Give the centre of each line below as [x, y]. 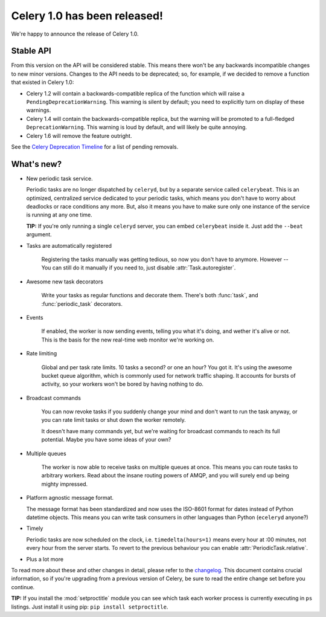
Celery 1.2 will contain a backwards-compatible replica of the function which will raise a [135, 93]
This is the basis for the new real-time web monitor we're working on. [128, 340]
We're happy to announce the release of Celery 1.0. [75, 34]
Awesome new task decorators [65, 282]
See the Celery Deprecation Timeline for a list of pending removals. [95, 147]
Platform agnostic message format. [70, 498]
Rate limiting [42, 354]
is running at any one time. [59, 215]
